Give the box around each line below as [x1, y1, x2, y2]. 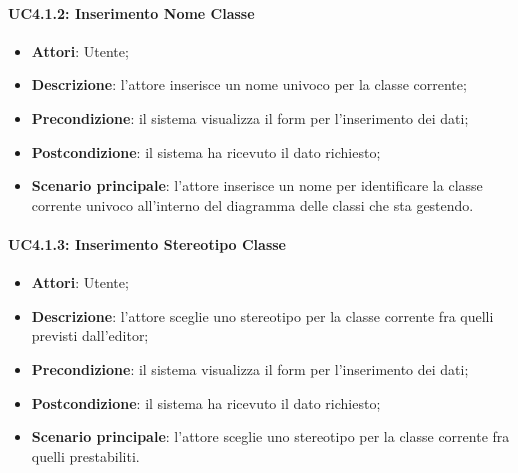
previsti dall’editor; [31, 325, 149, 346]
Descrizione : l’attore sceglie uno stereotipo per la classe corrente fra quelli [31, 305, 494, 326]
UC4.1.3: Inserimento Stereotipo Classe [8, 233, 286, 254]
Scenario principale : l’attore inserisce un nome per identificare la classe [31, 175, 483, 196]
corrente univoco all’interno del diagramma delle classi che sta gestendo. [31, 194, 474, 215]
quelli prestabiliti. [31, 445, 140, 466]
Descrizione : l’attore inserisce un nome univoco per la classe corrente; [31, 74, 467, 95]
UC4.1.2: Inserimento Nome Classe [8, 2, 255, 23]
